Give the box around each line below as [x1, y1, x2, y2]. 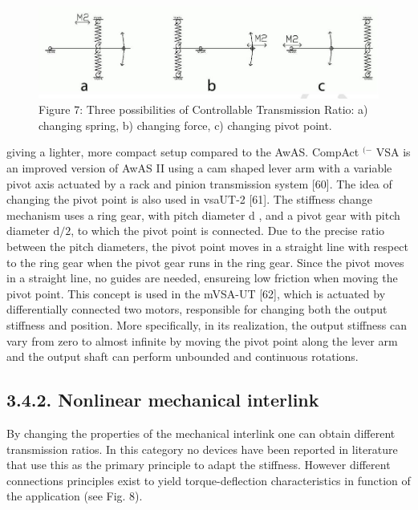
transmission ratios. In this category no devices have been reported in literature [6, 440, 398, 457]
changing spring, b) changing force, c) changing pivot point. [39, 116, 332, 133]
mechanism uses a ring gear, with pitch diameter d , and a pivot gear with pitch [6, 206, 400, 223]
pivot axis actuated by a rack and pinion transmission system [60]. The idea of [6, 175, 392, 192]
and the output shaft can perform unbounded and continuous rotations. [6, 348, 359, 365]
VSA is [375, 144, 411, 160]
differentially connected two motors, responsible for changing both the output [6, 301, 388, 318]
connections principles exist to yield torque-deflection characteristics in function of [6, 472, 411, 488]
